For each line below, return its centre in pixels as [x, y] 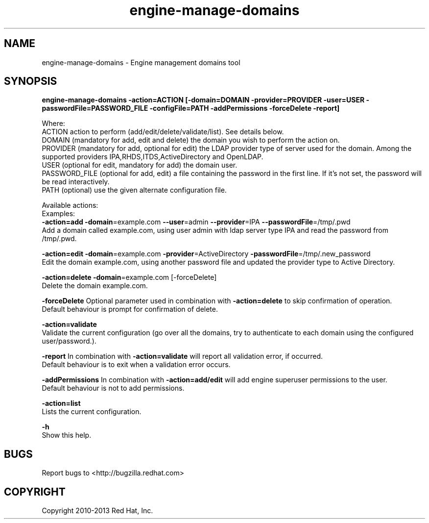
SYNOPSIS [31, 81]
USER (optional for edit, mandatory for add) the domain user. [140, 165]
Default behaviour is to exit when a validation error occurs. [136, 365]
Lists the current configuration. [92, 412]
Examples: [59, 214]
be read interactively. [76, 182]
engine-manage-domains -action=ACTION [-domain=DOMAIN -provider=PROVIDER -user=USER [203, 100]
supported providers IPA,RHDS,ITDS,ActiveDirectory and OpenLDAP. [153, 157]
